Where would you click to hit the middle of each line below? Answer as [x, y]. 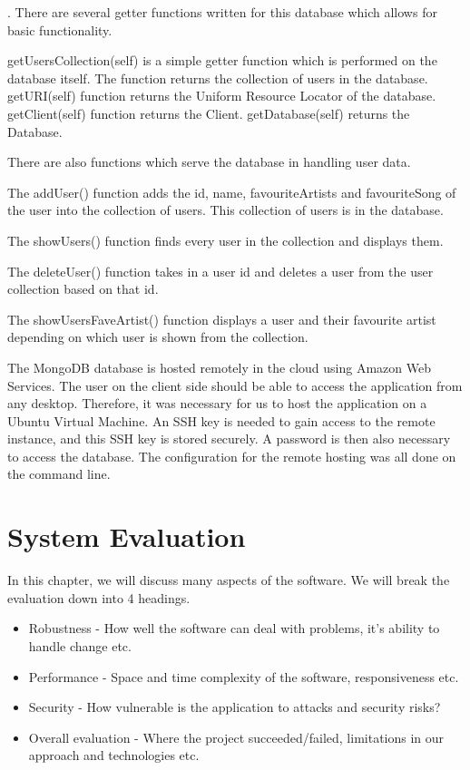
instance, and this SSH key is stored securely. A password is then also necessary [229, 439]
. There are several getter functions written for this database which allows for [222, 12]
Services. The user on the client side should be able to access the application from [235, 385]
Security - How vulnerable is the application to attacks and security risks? [235, 707]
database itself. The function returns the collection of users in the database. [218, 78]
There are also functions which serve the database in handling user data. [209, 162]
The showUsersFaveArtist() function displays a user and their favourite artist [222, 319]
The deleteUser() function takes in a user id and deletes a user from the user [220, 271]
